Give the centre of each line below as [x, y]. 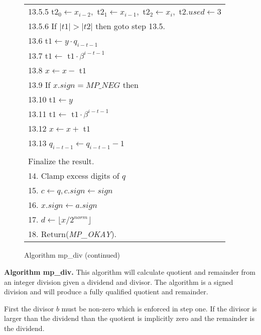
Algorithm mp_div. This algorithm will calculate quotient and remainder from [130, 271]
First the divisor [29, 308]
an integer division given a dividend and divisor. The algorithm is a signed [119, 282]
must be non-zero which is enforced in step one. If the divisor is [159, 308]
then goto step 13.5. [130, 26]
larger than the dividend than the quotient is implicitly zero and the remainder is [129, 318]
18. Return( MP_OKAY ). [73, 234]
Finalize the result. [61, 161]
